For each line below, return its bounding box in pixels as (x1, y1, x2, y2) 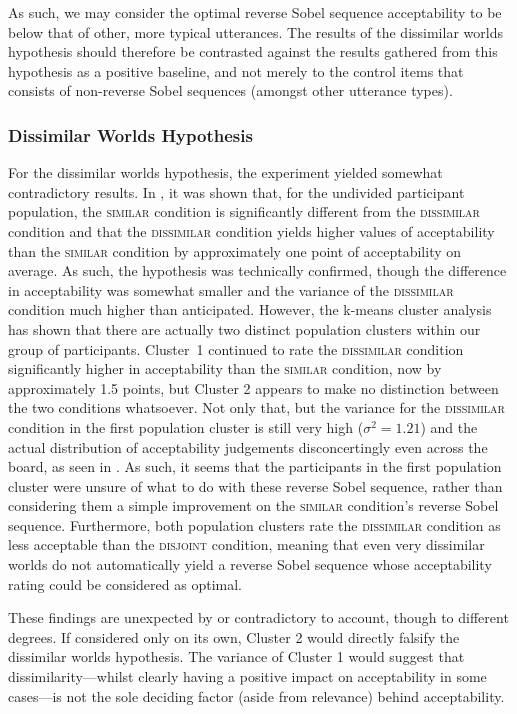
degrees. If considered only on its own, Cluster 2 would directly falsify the (8, 626, 460, 647)
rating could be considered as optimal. (8, 573, 242, 594)
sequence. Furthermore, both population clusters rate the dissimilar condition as (8, 514, 501, 535)
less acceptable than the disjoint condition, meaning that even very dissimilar (8, 534, 485, 555)
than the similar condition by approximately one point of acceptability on (8, 240, 462, 261)
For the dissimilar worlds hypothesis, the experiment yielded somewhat (8, 162, 443, 183)
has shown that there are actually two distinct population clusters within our (8, 318, 481, 339)
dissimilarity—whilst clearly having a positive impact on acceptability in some (8, 666, 487, 687)
